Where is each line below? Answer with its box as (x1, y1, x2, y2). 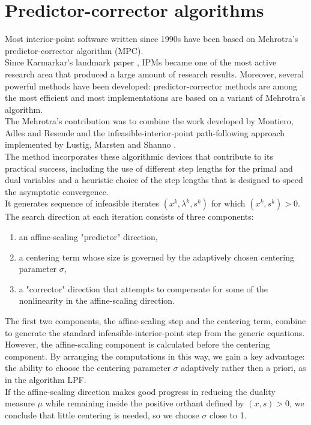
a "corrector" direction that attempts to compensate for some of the (19, 282, 268, 295)
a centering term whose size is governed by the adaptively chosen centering (19, 250, 294, 263)
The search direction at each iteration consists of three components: (5, 210, 254, 223)
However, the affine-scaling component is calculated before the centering (5, 338, 270, 351)
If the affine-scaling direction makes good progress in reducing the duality (5, 385, 276, 397)
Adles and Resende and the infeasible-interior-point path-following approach (5, 126, 285, 139)
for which (211, 197, 246, 209)
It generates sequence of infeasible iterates (5, 197, 160, 209)
